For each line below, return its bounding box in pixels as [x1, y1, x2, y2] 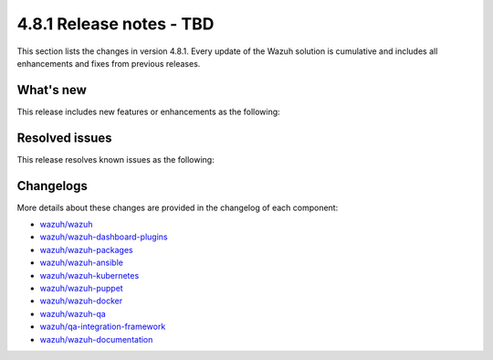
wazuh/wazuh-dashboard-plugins [39, 231, 168, 242]
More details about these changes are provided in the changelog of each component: [16, 202, 339, 213]
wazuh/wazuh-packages [39, 244, 133, 255]
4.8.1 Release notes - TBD [16, 14, 215, 34]
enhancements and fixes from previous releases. [16, 58, 201, 69]
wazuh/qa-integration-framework [39, 321, 166, 333]
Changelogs [16, 178, 89, 194]
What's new [16, 82, 87, 98]
